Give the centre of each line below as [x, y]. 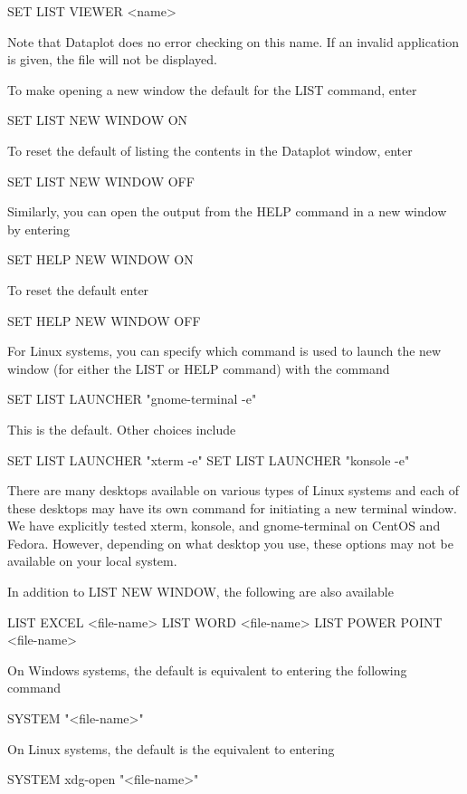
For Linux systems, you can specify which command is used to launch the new [224, 351]
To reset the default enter [78, 289]
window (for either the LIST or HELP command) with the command [199, 368]
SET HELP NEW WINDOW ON [100, 259]
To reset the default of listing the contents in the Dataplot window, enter [210, 150]
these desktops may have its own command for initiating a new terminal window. [232, 507]
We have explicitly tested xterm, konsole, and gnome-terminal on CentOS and [224, 526]
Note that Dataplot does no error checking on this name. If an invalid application [233, 41]
